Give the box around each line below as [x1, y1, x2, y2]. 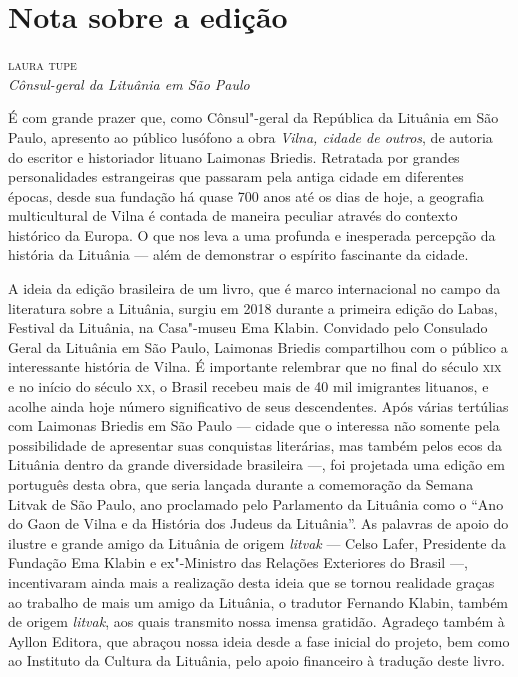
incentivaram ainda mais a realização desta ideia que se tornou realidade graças [8, 571, 495, 592]
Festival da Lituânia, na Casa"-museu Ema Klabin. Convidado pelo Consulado [8, 317, 488, 338]
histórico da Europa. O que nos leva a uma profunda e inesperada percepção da [8, 224, 496, 245]
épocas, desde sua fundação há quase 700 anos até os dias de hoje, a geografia [8, 185, 484, 206]
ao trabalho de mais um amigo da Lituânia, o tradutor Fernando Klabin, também [8, 591, 509, 612]
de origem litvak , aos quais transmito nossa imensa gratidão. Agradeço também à [8, 611, 505, 632]
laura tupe [8, 54, 77, 75]
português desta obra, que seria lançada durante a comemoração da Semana [8, 474, 474, 494]
